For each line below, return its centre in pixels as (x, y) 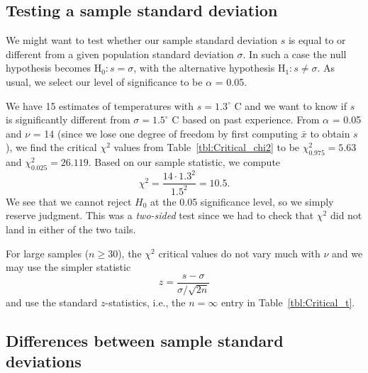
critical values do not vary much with (239, 253)
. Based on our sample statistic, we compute (184, 162)
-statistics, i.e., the (145, 302)
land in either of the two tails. (71, 229)
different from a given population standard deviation (120, 54)
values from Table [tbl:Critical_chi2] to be (207, 147)
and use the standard (52, 302)
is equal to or (317, 40)
